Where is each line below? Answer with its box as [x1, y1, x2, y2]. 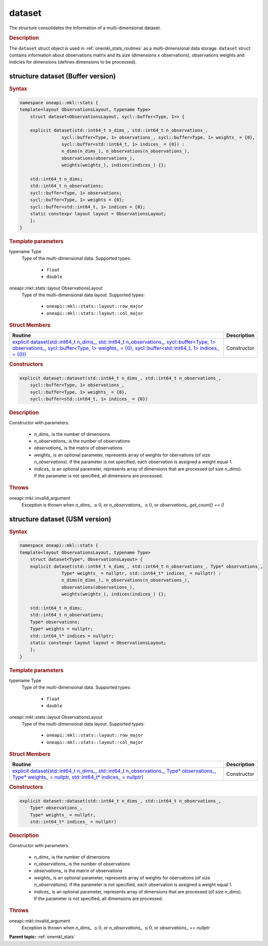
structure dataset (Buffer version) [9, 72, 116, 80]
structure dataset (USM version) [9, 515, 112, 523]
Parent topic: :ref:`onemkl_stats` [9, 934, 75, 940]
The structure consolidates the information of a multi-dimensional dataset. [9, 25, 161, 31]
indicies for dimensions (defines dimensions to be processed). [9, 59, 137, 65]
